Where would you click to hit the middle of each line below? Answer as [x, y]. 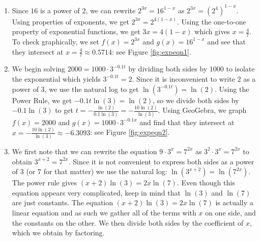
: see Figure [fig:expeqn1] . [151, 51]
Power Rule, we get [42, 100]
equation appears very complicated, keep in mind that [96, 192]
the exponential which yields [56, 78]
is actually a [234, 202]
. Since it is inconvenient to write [183, 78]
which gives [212, 31]
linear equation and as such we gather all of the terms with [104, 212]
